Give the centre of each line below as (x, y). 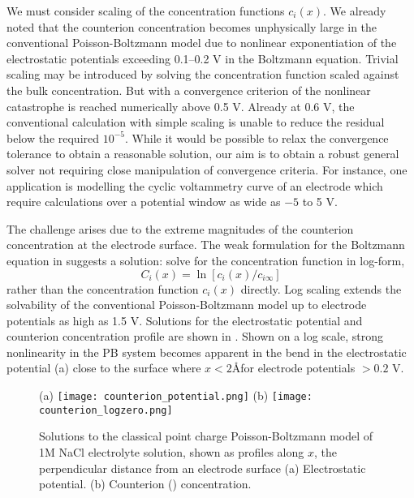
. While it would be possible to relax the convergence (257, 137)
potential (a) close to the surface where (104, 368)
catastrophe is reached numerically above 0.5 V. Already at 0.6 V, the (181, 106)
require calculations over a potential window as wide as (144, 202)
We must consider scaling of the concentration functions (146, 11)
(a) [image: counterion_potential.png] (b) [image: (176, 395)
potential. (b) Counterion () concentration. (145, 484)
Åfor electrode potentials (293, 368)
